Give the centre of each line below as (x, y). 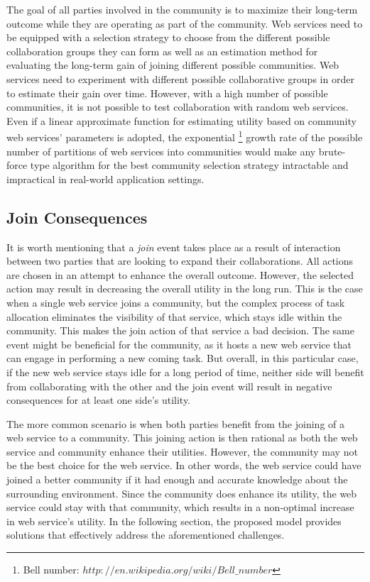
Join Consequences (77, 217)
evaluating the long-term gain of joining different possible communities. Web (173, 65)
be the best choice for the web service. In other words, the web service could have (184, 465)
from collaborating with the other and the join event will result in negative (169, 386)
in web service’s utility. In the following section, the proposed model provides (174, 521)
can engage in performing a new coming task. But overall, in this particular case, (183, 358)
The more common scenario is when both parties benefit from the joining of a (175, 423)
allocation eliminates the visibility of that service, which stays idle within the (174, 316)
